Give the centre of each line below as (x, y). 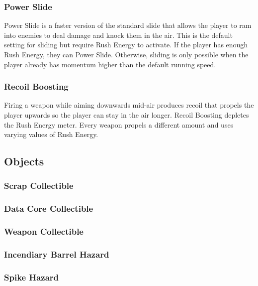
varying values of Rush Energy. (51, 134)
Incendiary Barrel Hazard (57, 254)
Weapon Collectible (44, 231)
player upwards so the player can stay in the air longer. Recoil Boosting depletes (127, 115)
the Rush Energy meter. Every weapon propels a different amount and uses (119, 124)
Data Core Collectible (49, 209)
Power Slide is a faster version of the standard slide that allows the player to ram (128, 25)
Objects (24, 161)
